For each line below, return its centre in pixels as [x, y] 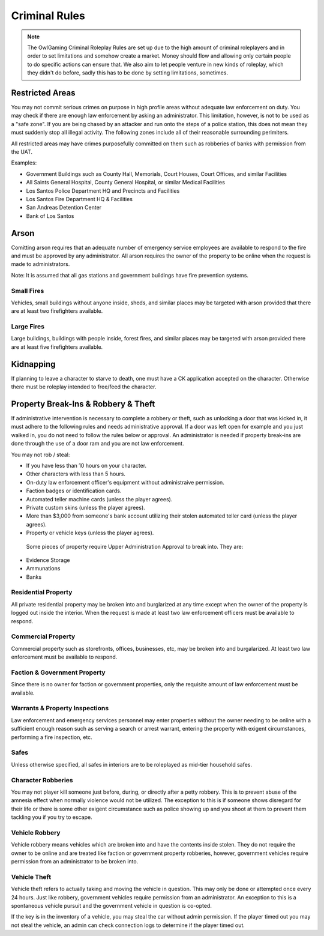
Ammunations [43, 569]
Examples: [24, 163]
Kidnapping [33, 364]
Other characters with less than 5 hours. [76, 474]
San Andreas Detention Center [64, 208]
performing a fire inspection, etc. [52, 737]
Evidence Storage [48, 560]
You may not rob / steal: [40, 454]
